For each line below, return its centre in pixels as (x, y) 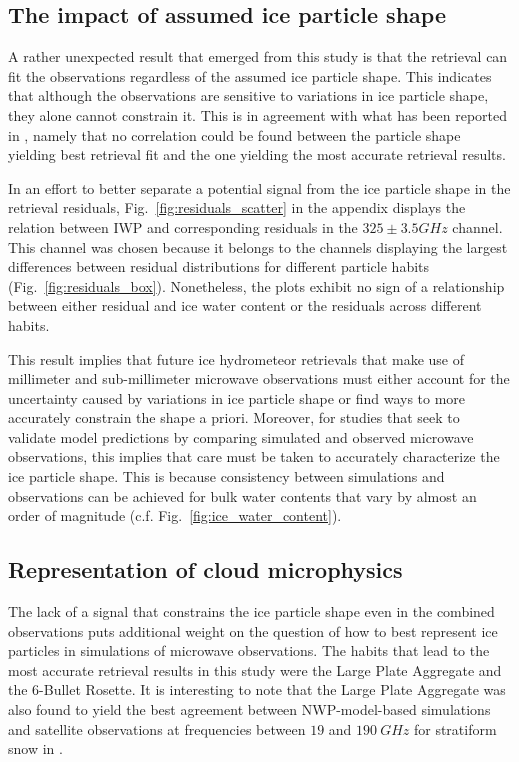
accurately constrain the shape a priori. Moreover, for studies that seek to (234, 417)
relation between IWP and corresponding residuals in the (183, 226)
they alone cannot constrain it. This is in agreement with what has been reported (258, 114)
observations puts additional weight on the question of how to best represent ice (253, 630)
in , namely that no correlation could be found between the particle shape (234, 134)
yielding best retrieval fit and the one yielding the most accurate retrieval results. (257, 154)
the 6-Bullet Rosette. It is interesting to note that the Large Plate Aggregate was (257, 689)
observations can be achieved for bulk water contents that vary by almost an (242, 495)
